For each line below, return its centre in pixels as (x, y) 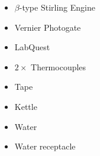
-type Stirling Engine (57, 7)
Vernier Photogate (48, 27)
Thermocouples (59, 66)
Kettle (26, 106)
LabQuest (32, 47)
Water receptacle (45, 146)
